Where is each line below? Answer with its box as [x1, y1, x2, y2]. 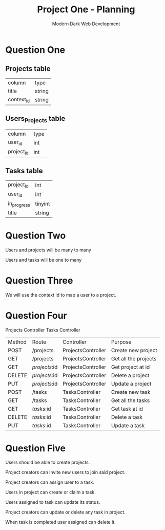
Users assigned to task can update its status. [5, 499, 100, 505]
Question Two [5, 230, 66, 241]
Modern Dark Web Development [52, 21, 120, 27]
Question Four [5, 309, 68, 321]
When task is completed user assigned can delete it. [5, 519, 116, 525]
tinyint [35, 200, 50, 208]
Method [8, 338, 27, 345]
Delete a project [111, 372, 150, 379]
